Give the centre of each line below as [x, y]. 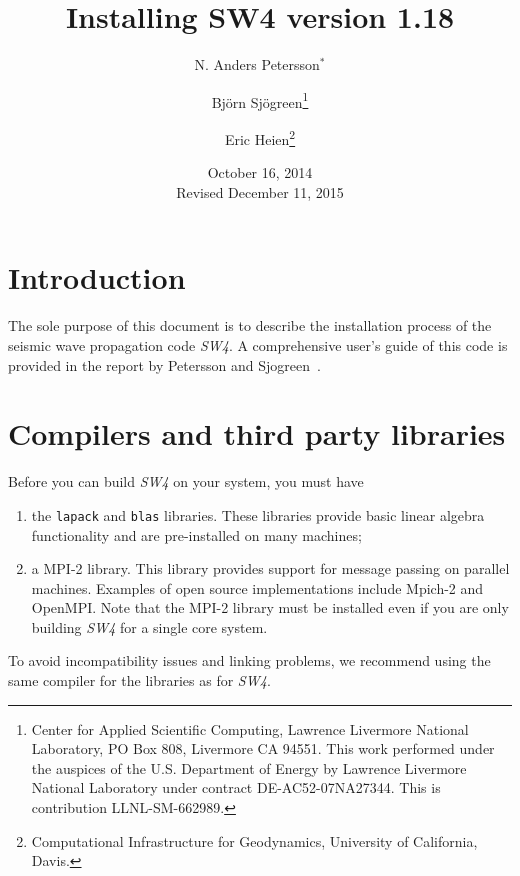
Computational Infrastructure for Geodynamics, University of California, [254, 840]
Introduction [97, 277]
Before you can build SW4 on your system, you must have [186, 481]
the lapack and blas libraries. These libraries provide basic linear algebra [258, 514]
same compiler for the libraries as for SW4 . [139, 680]
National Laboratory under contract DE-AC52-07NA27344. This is [236, 787]
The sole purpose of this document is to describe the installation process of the [250, 325]
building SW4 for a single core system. [149, 626]
